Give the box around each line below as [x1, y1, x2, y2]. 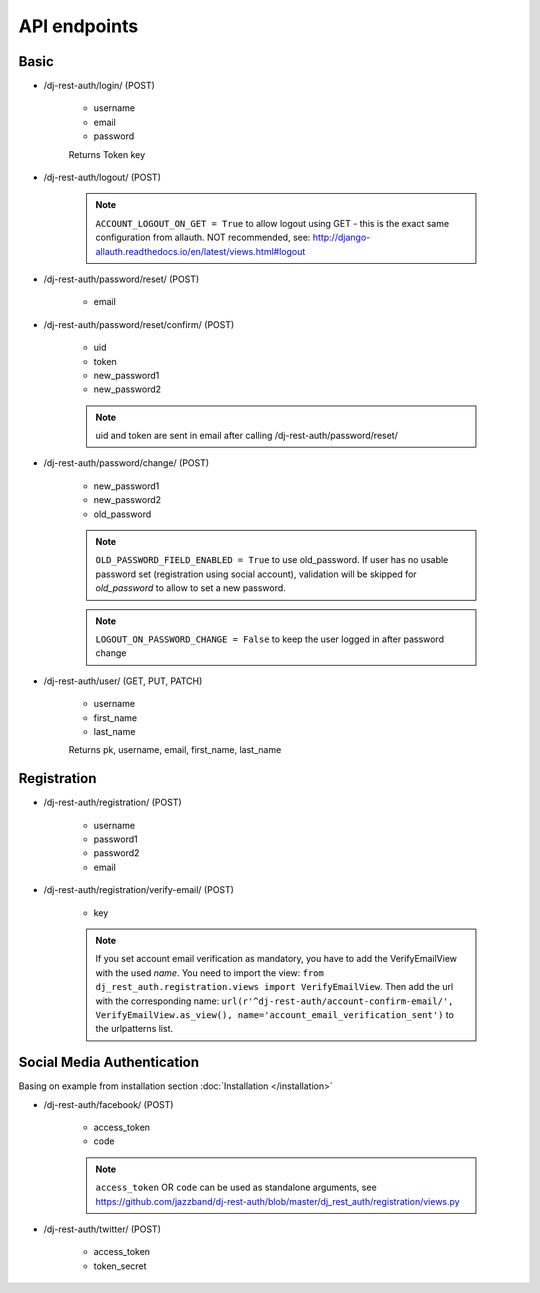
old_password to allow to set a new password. [95, 582, 287, 594]
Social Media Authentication [18, 1054, 200, 1071]
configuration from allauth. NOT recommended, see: [95, 231, 311, 244]
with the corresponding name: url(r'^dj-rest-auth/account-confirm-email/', [95, 995, 454, 1007]
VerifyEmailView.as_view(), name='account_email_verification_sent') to [95, 1008, 455, 1020]
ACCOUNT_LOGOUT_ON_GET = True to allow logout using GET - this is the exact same [95, 217, 450, 229]
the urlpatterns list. [95, 1023, 174, 1035]
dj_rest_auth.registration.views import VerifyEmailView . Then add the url [95, 981, 454, 993]
